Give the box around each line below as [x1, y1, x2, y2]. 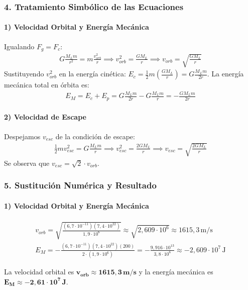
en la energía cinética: [59, 68, 126, 79]
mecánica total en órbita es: [4, 79, 89, 90]
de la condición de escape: [55, 131, 135, 141]
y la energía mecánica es [139, 266, 213, 277]
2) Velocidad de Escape [4, 112, 86, 122]
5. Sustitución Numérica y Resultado [4, 179, 157, 191]
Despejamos [4, 131, 41, 141]
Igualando [4, 41, 35, 51]
